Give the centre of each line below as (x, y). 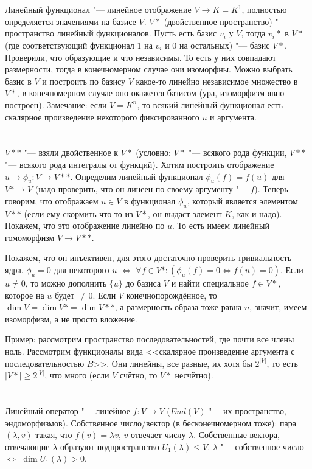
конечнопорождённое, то (172, 295)
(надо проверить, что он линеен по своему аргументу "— (141, 189)
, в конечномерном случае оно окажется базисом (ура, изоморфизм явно (151, 93)
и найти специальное (210, 283)
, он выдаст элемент (185, 213)
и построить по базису (84, 81)
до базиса (143, 283)
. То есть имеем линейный (220, 225)
